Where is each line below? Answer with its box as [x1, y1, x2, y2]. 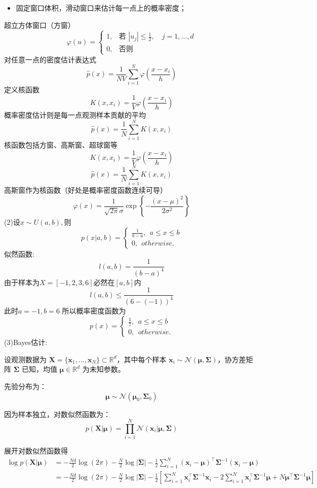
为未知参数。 [82, 364, 125, 374]
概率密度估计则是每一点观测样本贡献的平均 [4, 109, 146, 120]
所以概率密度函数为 [62, 305, 126, 316]
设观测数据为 [4, 354, 47, 364]
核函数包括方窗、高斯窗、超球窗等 [4, 140, 117, 150]
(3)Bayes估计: [4, 337, 48, 347]
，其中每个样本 [116, 354, 167, 364]
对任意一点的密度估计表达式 [4, 54, 96, 64]
